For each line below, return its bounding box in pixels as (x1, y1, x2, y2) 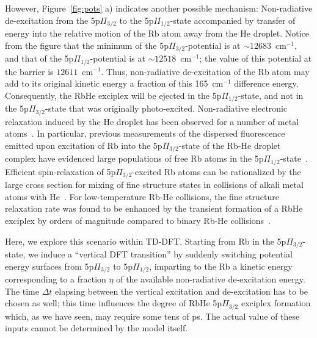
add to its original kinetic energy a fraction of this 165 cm (5, 77, 224, 90)
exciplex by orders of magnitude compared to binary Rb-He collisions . (5, 214, 271, 226)
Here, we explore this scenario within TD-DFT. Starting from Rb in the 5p (5, 234, 286, 247)
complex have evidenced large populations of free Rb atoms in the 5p (5, 152, 264, 165)
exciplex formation (241, 297, 311, 309)
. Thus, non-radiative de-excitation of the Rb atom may (101, 65, 310, 77)
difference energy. (234, 77, 299, 90)
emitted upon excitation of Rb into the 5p (5, 138, 162, 151)
